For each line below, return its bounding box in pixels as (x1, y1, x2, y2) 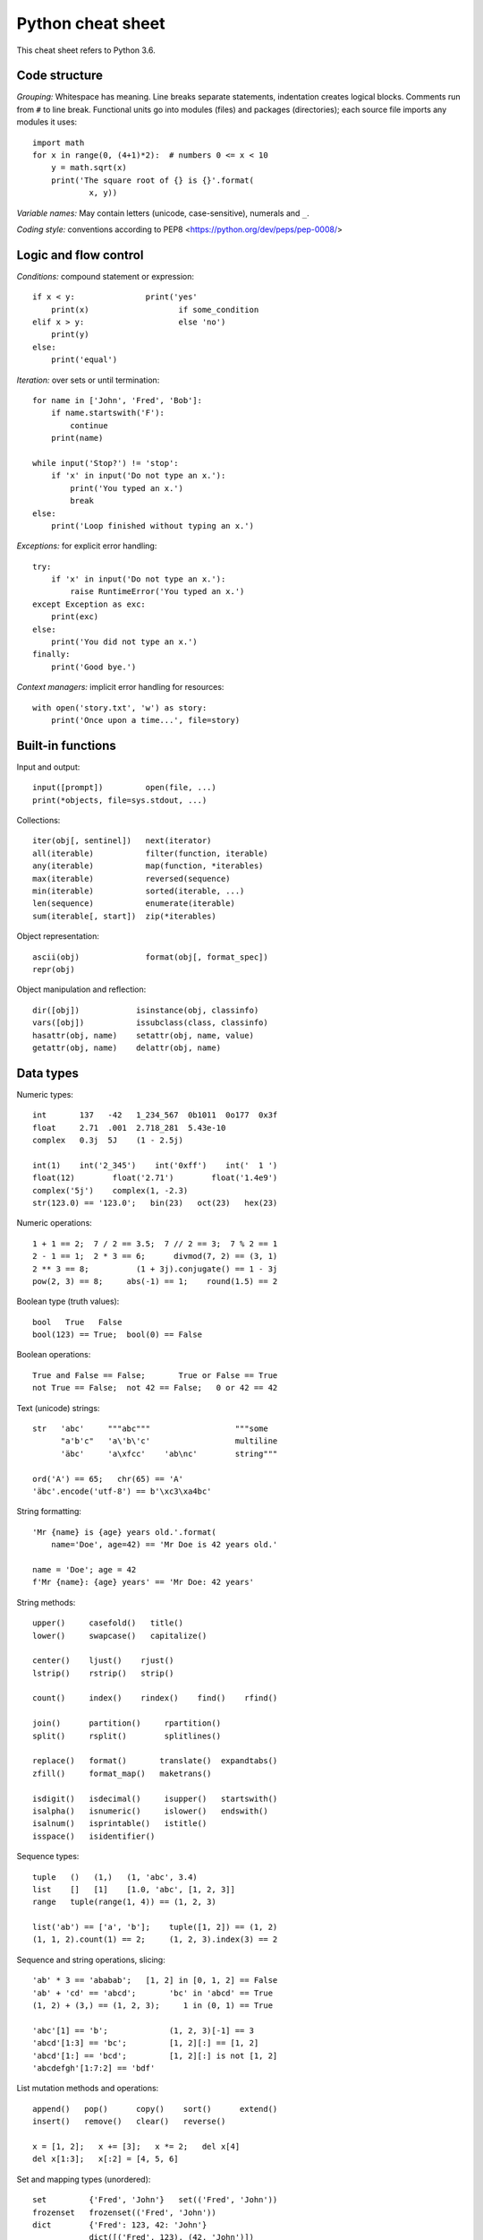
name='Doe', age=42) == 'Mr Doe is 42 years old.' (50, 1539, 278, 1550)
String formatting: (16, 1506, 82, 1517)
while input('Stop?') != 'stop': (32, 458, 179, 468)
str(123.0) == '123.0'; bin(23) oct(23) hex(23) (32, 1197, 278, 1208)
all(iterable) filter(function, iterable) (32, 848, 268, 858)
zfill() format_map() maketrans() (32, 1768, 212, 1779)
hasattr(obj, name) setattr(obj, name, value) (32, 1030, 255, 1040)
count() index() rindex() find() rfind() (32, 1693, 278, 1703)
